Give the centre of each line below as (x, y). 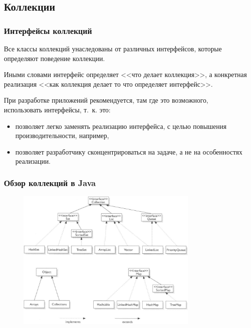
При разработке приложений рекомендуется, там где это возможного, (106, 100)
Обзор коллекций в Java (50, 182)
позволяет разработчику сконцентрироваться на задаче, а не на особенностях (129, 151)
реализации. (33, 161)
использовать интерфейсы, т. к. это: (57, 109)
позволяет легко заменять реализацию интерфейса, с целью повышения (121, 126)
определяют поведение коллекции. (54, 58)
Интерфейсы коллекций (48, 30)
